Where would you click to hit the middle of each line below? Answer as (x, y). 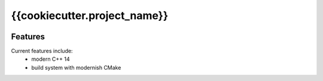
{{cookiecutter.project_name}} (90, 15)
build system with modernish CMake (76, 67)
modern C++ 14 (51, 59)
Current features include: (42, 51)
